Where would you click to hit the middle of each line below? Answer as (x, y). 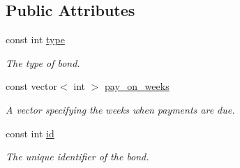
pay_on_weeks (137, 86)
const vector (31, 86)
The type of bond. (43, 62)
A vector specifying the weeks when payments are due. (120, 109)
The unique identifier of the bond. (77, 156)
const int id (30, 133)
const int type (35, 39)
